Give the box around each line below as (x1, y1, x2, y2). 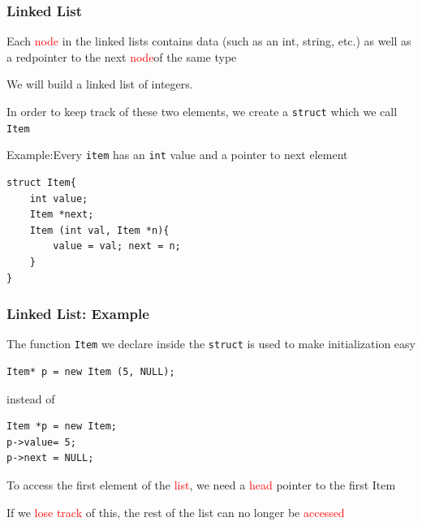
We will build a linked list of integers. (6, 75, 193, 93)
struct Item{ (6, 176, 76, 188)
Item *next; (29, 209, 94, 221)
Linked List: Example (6, 304, 149, 324)
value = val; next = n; (53, 240, 181, 252)
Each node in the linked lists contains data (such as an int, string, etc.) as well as (6, 32, 411, 50)
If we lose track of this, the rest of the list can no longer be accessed (6, 503, 345, 520)
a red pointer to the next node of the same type (6, 48, 237, 65)
